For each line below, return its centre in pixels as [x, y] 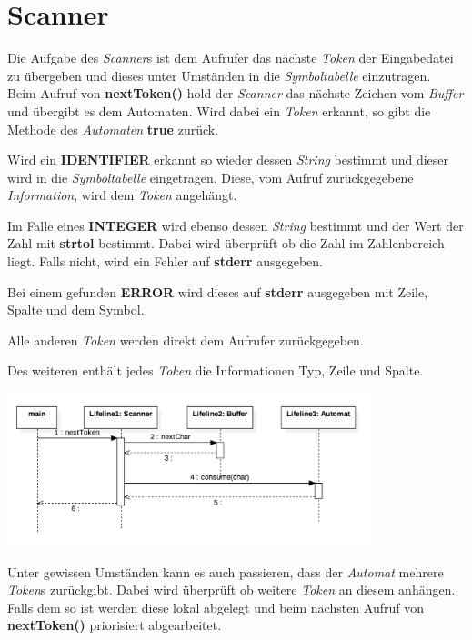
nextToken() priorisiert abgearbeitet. [115, 625]
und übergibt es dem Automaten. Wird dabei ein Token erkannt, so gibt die [219, 110]
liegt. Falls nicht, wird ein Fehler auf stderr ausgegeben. [165, 261]
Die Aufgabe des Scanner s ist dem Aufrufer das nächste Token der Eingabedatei [231, 58]
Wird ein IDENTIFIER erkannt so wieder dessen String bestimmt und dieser [228, 160]
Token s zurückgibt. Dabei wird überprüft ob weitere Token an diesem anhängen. [231, 590]
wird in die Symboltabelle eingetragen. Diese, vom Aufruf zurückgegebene [211, 177]
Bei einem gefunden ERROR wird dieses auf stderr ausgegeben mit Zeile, [218, 291]
